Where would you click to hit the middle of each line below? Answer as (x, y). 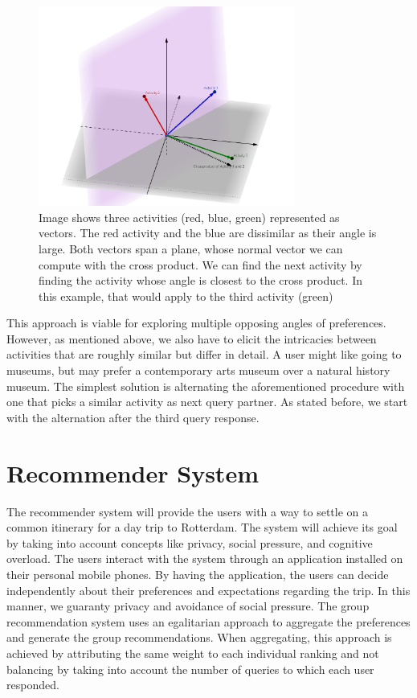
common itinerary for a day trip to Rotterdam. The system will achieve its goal (202, 527)
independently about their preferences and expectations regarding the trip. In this (208, 590)
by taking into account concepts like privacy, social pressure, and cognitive (190, 542)
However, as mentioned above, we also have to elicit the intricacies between (192, 338)
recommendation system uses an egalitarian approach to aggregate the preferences (208, 621)
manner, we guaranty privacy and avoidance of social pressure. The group (188, 606)
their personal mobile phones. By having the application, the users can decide (198, 574)
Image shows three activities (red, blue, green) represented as (189, 217)
